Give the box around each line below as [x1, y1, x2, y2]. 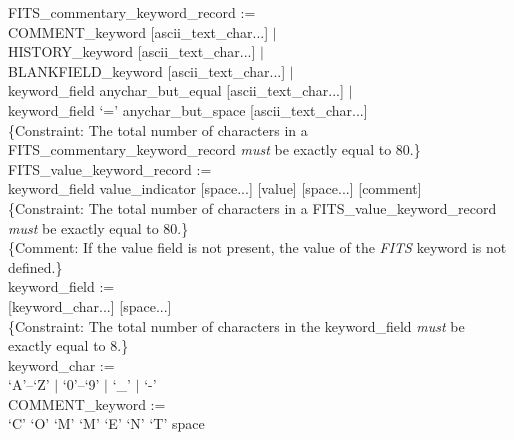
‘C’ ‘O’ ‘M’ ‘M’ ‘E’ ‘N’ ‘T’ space [8, 413, 205, 434]
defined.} [8, 256, 63, 277]
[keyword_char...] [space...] [8, 295, 172, 316]
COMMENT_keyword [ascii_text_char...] [8, 21, 269, 42]
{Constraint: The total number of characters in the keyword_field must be [8, 315, 465, 336]
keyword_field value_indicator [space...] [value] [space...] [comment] [8, 178, 422, 199]
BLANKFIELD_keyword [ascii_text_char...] [8, 60, 286, 81]
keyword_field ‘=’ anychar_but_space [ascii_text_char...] [8, 99, 368, 120]
